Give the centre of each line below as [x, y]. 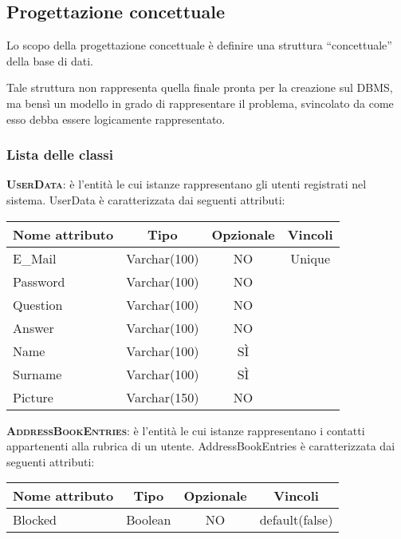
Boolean [149, 520]
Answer [33, 327]
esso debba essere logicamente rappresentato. [116, 119]
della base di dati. [50, 60]
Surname [37, 374]
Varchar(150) [163, 397]
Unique [310, 258]
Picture [33, 397]
